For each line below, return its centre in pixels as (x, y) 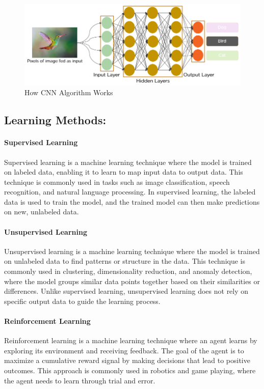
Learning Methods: (55, 120)
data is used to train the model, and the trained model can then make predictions (132, 201)
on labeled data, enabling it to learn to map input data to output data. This (124, 172)
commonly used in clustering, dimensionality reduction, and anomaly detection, (128, 271)
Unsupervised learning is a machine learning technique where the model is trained (132, 251)
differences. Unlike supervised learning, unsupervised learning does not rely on (126, 291)
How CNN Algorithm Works (69, 92)
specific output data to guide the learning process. (82, 301)
